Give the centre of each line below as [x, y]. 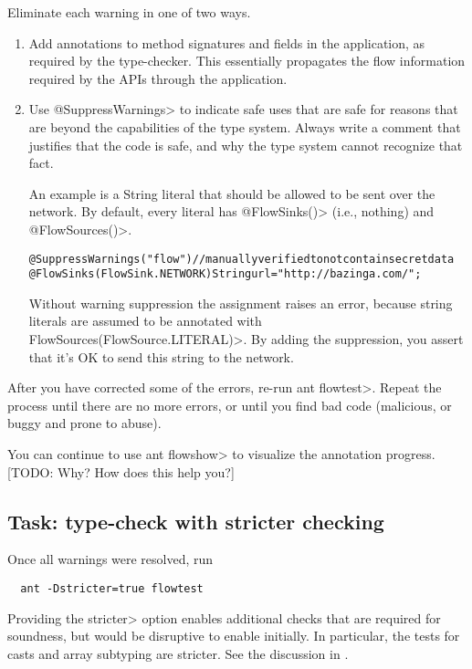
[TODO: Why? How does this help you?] [121, 471]
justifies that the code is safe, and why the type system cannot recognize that [246, 145]
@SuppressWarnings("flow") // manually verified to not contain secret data [241, 259]
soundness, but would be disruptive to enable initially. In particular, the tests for [234, 636]
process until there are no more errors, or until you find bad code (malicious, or [230, 405]
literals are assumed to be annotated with [145, 321]
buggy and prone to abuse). [84, 423]
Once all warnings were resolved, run [110, 559]
